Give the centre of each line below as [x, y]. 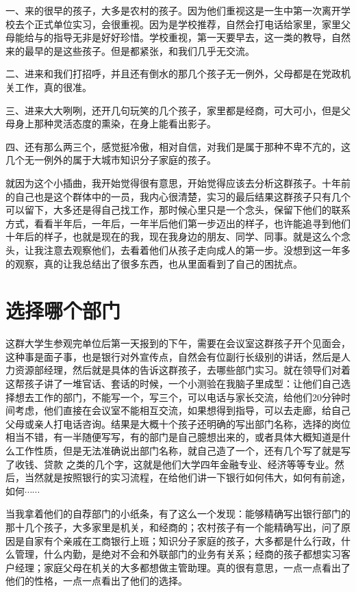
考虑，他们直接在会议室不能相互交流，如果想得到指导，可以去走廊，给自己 [182, 410]
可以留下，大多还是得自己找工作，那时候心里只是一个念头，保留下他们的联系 [178, 210]
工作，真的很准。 [53, 87]
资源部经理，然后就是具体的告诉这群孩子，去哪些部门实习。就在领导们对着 [182, 370]
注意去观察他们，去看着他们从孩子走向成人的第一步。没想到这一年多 [197, 249]
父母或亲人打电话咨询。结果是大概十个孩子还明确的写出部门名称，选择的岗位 [178, 423]
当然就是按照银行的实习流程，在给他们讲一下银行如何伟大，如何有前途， [187, 477]
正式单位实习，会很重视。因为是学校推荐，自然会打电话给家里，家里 [187, 24]
